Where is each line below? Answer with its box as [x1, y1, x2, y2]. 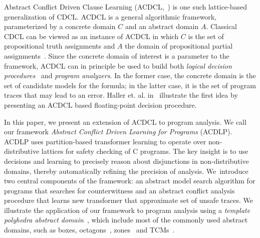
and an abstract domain [125, 21, 199, 32]
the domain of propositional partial [125, 41, 233, 51]
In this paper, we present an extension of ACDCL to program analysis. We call [4, 116, 246, 127]
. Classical [206, 21, 237, 32]
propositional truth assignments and [4, 41, 115, 51]
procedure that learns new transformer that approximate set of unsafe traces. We [4, 195, 253, 205]
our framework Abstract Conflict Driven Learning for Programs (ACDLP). [4, 126, 232, 137]
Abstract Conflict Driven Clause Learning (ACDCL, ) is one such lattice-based [4, 2, 247, 12]
